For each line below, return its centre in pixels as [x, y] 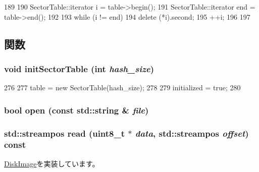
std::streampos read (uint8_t [65, 133]
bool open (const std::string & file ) [76, 110]
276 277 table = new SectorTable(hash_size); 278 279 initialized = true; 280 [122, 88]
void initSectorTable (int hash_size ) [79, 68]
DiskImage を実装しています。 [52, 163]
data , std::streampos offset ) [192, 133]
